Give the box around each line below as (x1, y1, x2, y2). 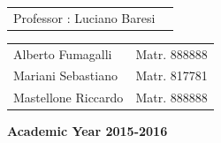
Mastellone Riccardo (13, 88, 124, 107)
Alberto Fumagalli (13, 44, 112, 63)
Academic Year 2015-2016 (7, 122, 168, 140)
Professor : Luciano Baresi (13, 8, 156, 26)
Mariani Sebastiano (13, 66, 118, 85)
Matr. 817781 (135, 66, 208, 85)
